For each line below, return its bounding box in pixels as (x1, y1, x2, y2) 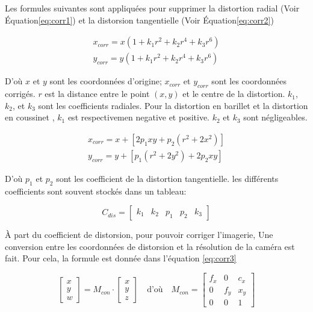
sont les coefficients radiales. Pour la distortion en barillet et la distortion (38, 99, 308, 111)
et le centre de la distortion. (182, 87, 285, 100)
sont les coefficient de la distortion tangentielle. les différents (56, 172, 279, 184)
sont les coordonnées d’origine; (49, 75, 162, 87)
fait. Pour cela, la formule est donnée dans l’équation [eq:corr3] (5, 252, 237, 264)
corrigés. (5, 87, 36, 100)
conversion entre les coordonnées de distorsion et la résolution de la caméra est (5, 240, 295, 252)
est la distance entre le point (45, 87, 150, 100)
